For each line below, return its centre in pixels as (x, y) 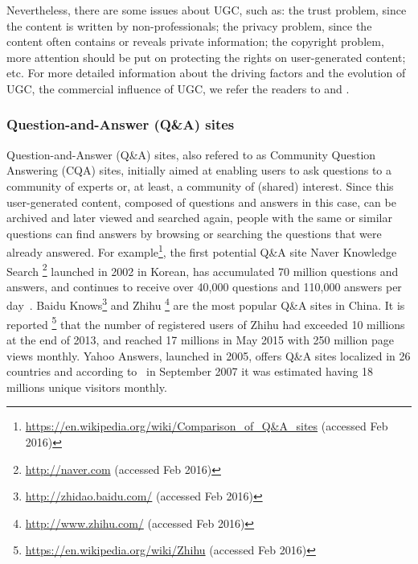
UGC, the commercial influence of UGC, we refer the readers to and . (178, 88)
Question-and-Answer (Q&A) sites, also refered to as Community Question (191, 154)
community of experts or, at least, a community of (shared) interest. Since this (200, 185)
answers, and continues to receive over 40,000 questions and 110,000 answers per (204, 286)
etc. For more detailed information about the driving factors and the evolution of (206, 73)
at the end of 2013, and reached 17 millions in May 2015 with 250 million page (200, 339)
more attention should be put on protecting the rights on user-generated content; (206, 57)
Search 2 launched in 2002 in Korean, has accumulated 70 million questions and (203, 270)
